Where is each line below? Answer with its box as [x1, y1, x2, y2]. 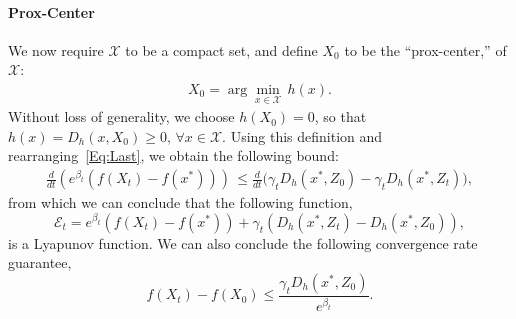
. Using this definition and [222, 125, 383, 146]
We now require [8, 39, 104, 60]
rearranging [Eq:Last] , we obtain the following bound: [8, 145, 339, 166]
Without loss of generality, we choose [8, 106, 235, 127]
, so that [314, 106, 367, 127]
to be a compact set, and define [125, 39, 318, 60]
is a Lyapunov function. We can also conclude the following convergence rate [8, 232, 478, 253]
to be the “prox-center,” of [344, 39, 507, 60]
